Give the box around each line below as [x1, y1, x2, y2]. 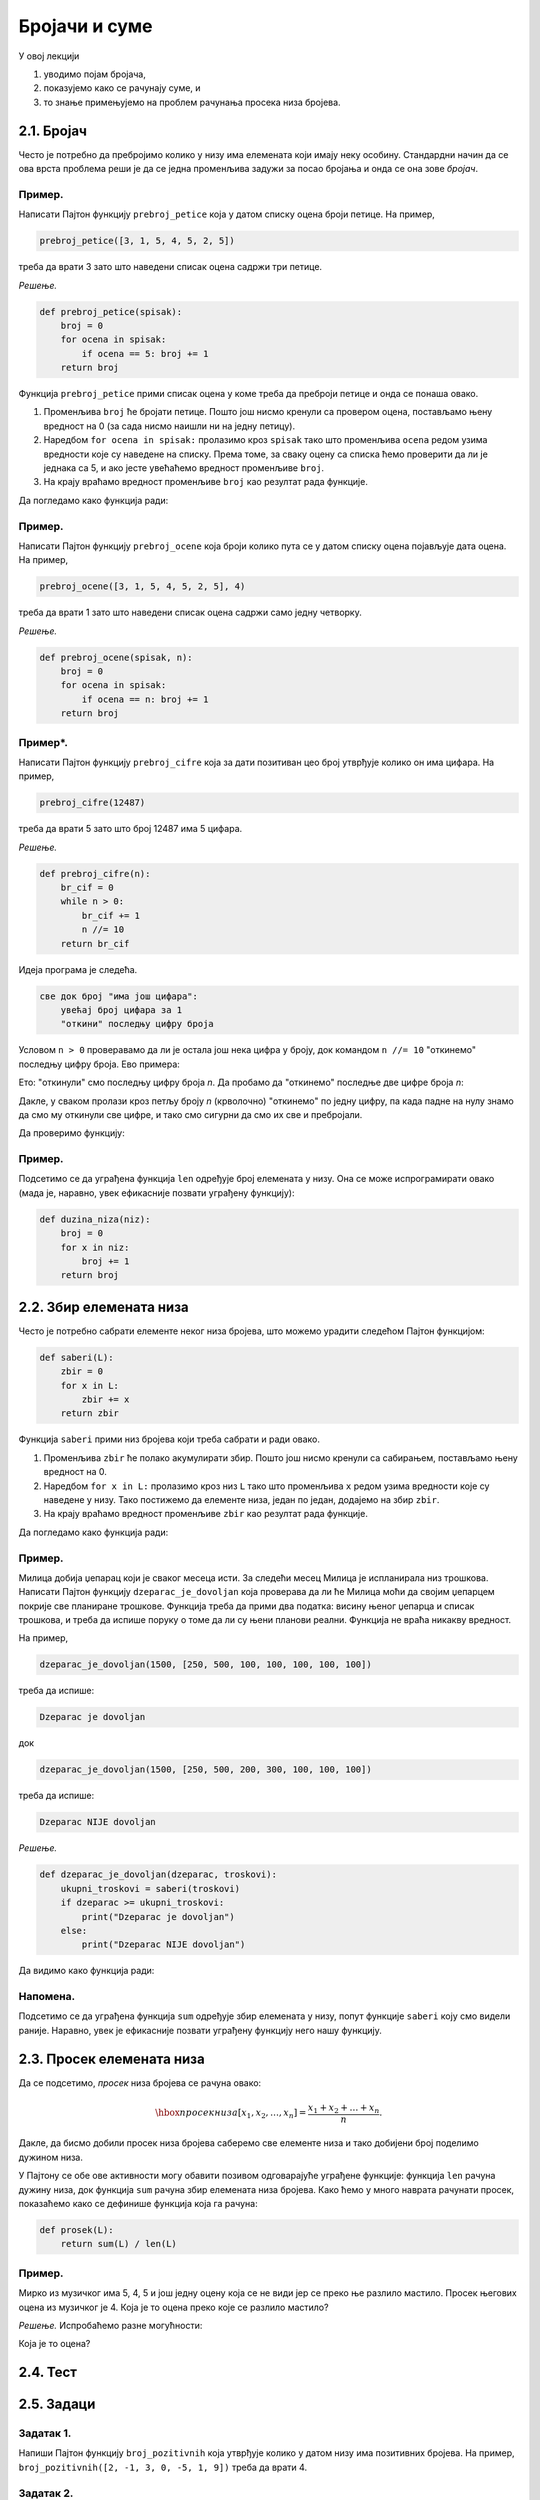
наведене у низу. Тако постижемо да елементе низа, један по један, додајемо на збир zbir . [43, 1494, 440, 1505]
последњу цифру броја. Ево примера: [18, 1058, 180, 1070]
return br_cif [60, 938, 130, 949]
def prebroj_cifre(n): [39, 868, 151, 879]
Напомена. [18, 1990, 75, 2004]
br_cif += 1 [81, 910, 140, 921]
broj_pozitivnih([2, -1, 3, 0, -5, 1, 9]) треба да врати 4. [18, 2461, 308, 2473]
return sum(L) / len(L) [60, 2238, 177, 2250]
